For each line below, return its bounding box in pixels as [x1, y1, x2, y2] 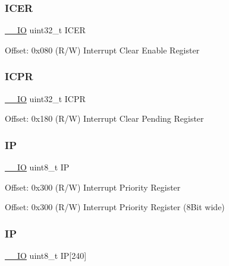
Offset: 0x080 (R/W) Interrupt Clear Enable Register [5, 43, 200, 56]
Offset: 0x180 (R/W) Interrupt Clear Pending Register [5, 112, 204, 125]
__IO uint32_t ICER [5, 24, 86, 36]
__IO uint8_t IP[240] [5, 249, 87, 262]
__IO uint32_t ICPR [5, 92, 86, 104]
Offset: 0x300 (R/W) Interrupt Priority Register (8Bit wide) [5, 201, 225, 213]
